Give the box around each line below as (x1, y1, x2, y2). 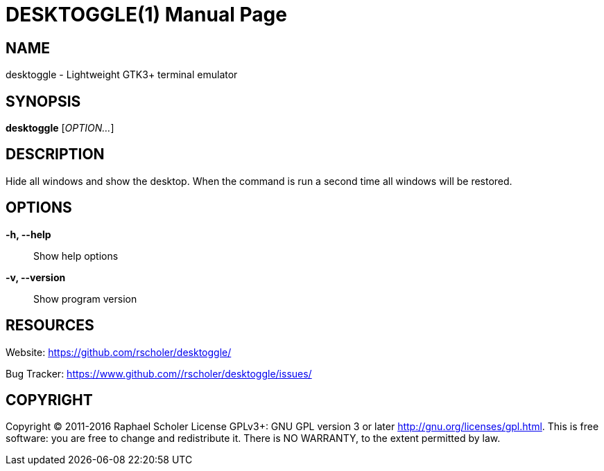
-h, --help (6, 228, 51, 240)
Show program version (33, 292, 137, 305)
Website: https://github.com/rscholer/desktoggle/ (6, 346, 232, 358)
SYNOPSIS (6, 92, 81, 110)
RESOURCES (6, 317, 94, 335)
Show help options (33, 249, 119, 262)
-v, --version (6, 271, 66, 283)
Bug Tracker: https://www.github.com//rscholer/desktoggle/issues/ (6, 367, 312, 380)
